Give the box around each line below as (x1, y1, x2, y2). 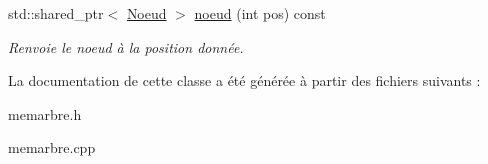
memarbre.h (8, 103, 82, 124)
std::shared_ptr (8, 3, 104, 23)
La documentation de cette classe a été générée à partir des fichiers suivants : (8, 70, 481, 91)
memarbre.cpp (8, 137, 96, 158)
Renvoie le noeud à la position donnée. (8, 36, 244, 57)
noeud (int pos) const (194, 3, 326, 23)
